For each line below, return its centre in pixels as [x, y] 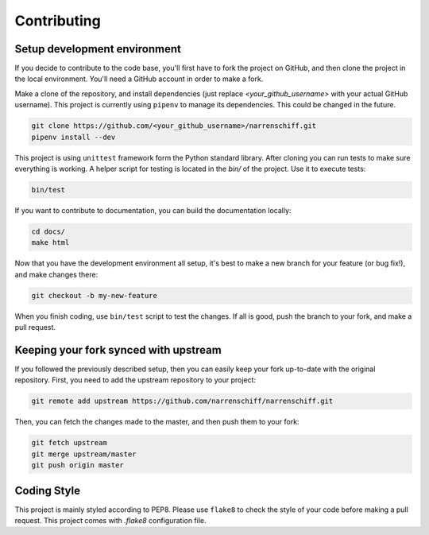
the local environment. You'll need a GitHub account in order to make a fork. [139, 79]
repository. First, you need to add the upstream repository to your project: [135, 380]
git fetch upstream [69, 443]
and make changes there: [56, 274]
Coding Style [48, 490]
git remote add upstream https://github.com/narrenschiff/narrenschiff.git [182, 401]
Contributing [58, 21]
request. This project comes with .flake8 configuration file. [110, 520]
